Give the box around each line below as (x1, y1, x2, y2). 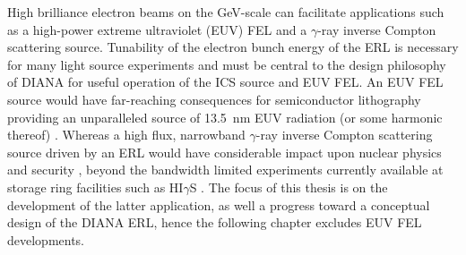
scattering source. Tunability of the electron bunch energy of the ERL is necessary (7, 38, 459, 56)
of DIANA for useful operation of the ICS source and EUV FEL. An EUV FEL (7, 72, 444, 91)
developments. (7, 230, 85, 249)
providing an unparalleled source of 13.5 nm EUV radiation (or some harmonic (7, 107, 443, 126)
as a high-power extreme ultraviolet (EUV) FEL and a (7, 20, 307, 38)
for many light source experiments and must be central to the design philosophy (7, 55, 446, 73)
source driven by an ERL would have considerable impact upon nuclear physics (7, 142, 442, 161)
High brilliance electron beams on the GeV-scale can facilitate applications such (7, 3, 444, 21)
